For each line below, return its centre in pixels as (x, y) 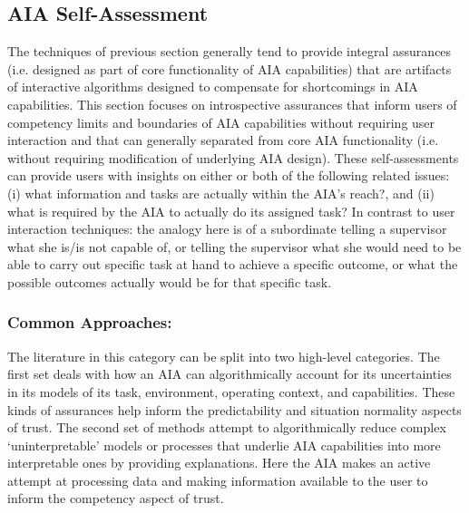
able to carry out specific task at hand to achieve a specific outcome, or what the (233, 264)
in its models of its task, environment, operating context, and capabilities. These (231, 391)
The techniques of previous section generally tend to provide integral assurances (230, 51)
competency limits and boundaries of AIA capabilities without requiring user (221, 122)
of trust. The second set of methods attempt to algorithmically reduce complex (227, 427)
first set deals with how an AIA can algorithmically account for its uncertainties (230, 374)
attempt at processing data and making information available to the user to (218, 480)
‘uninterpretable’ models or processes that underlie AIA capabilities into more (224, 445)
